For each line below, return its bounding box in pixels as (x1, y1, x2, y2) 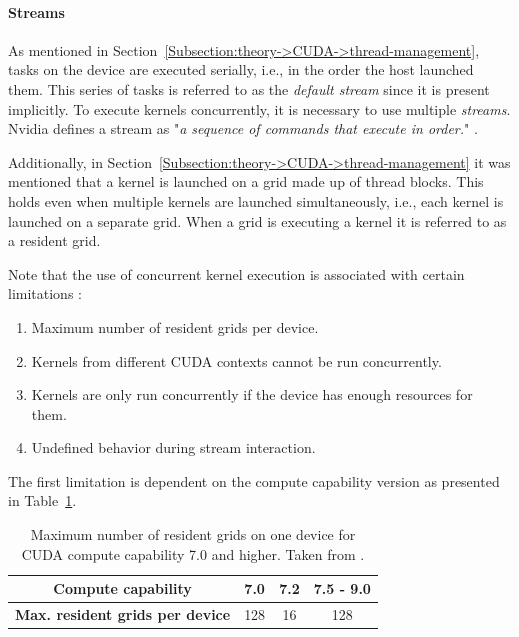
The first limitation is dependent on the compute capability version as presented (8, 470, 500, 491)
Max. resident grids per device (15, 604, 231, 625)
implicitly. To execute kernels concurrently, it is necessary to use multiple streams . (8, 98, 511, 119)
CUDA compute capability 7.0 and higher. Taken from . (21, 543, 365, 564)
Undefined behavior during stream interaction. (31, 437, 316, 458)
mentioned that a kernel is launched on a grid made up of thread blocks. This (8, 171, 484, 192)
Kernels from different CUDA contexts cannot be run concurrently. (31, 350, 442, 371)
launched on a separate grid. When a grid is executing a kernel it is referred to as (8, 210, 507, 231)
